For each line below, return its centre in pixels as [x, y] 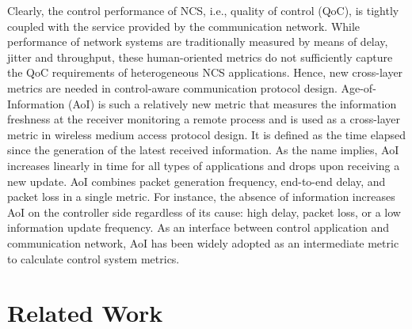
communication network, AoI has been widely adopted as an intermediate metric [203, 242]
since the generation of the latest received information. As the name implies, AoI [203, 150]
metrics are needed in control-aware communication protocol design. [172, 87]
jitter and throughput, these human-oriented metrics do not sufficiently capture [200, 57]
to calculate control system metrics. [93, 258]
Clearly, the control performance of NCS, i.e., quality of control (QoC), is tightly [203, 10]
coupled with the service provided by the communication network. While [184, 26]
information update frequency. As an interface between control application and [198, 227]
